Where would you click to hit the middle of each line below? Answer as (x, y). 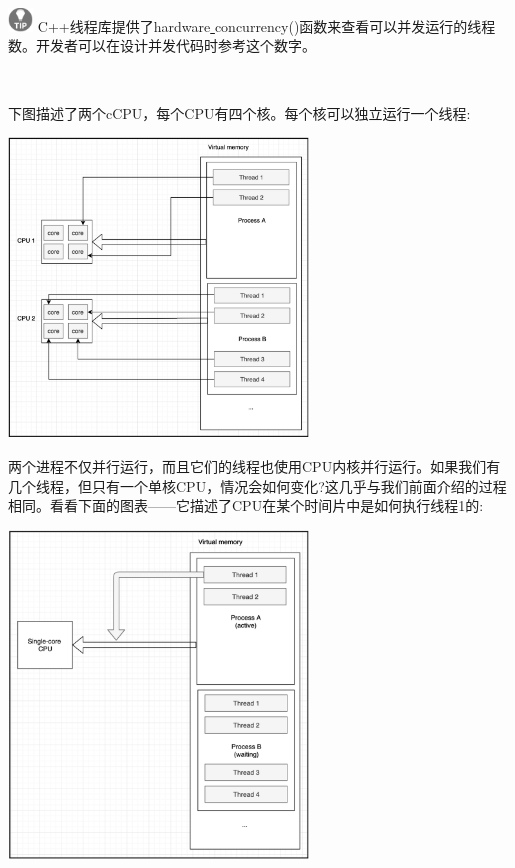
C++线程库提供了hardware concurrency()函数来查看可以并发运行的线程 (266, 25)
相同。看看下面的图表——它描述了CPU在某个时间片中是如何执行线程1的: (246, 505)
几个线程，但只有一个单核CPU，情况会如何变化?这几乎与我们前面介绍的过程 (257, 485)
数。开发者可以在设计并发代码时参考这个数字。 (162, 45)
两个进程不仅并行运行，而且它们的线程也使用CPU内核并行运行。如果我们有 (254, 466)
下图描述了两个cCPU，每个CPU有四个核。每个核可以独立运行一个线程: (239, 112)
